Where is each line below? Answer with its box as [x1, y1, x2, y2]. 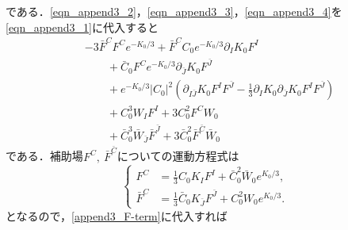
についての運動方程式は [117, 148, 239, 164]
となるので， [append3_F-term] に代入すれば [6, 207, 228, 224]
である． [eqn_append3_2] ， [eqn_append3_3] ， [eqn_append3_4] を [6, 3, 342, 19]
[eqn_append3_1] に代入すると [6, 18, 159, 35]
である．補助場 [6, 148, 83, 164]
